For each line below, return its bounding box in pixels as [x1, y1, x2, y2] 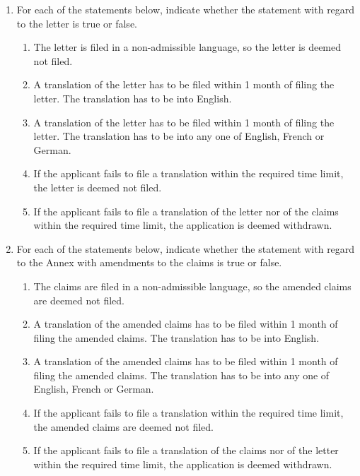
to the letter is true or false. [16, 16, 137, 30]
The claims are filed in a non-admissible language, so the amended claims [33, 278, 352, 293]
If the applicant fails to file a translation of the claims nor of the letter [33, 443, 339, 458]
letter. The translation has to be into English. [33, 90, 232, 105]
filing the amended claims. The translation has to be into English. [33, 330, 320, 345]
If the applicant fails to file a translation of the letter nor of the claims [33, 203, 339, 218]
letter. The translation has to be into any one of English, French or [33, 129, 325, 143]
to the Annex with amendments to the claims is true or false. [16, 255, 282, 270]
